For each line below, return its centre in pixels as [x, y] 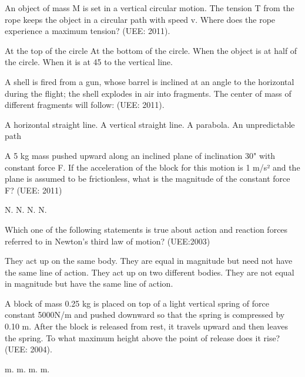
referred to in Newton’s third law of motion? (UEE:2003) [108, 241]
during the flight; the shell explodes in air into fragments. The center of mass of [148, 93]
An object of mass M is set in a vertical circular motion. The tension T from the [150, 8]
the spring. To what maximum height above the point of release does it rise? [143, 337]
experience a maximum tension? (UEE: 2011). [88, 31]
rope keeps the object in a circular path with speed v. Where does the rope [140, 19]
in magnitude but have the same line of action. [89, 283]
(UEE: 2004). [29, 349]
